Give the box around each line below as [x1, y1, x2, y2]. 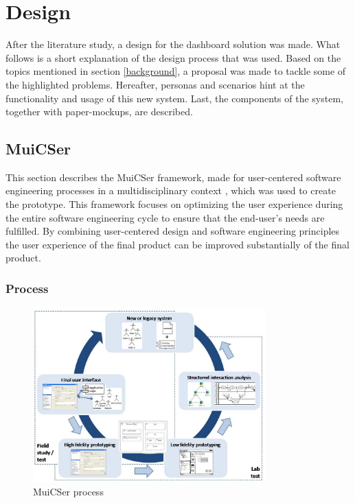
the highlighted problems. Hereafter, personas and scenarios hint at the [5, 77, 305, 91]
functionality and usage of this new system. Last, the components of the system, [5, 91, 343, 105]
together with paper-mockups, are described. [5, 104, 193, 119]
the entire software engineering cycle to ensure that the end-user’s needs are [5, 210, 325, 224]
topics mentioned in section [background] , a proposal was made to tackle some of [5, 64, 346, 78]
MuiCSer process [33, 484, 104, 499]
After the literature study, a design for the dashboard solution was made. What [5, 37, 341, 51]
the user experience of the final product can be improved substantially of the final [5, 237, 350, 251]
